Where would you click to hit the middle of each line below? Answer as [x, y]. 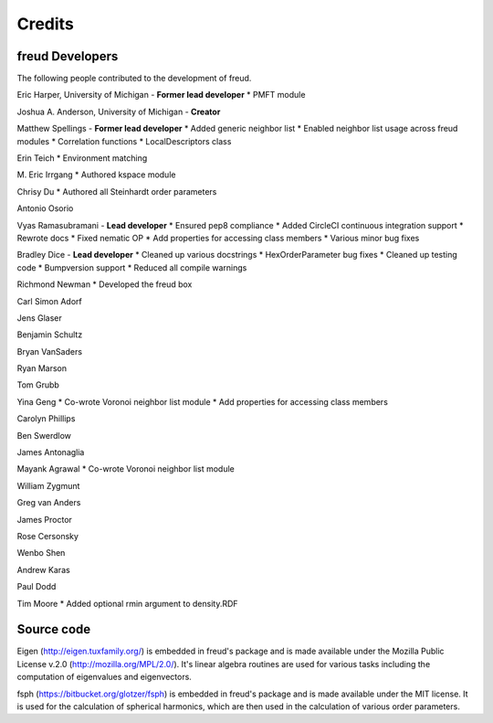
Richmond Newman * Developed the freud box [105, 284]
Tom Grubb [38, 385]
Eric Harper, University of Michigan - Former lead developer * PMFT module [161, 95]
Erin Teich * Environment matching [82, 158]
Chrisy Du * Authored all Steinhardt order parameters [117, 191]
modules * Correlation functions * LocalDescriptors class [124, 141]
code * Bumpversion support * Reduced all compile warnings [132, 267]
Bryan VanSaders [49, 351]
